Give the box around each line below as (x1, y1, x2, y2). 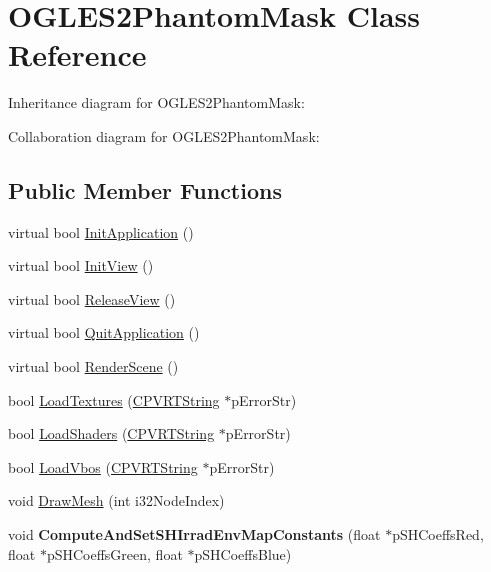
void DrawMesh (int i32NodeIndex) (8, 490, 225, 511)
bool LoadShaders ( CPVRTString (8, 423, 215, 444)
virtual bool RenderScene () (8, 356, 179, 377)
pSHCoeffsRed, (392, 524, 484, 545)
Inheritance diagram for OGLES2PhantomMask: (8, 92, 305, 113)
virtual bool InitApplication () (8, 221, 194, 242)
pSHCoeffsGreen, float (46, 543, 183, 564)
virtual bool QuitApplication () (8, 322, 200, 343)
